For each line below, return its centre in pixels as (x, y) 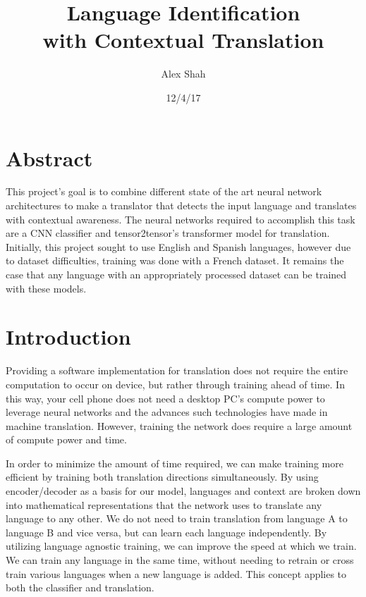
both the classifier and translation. (80, 587)
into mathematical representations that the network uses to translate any (164, 504)
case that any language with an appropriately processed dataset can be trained (176, 274)
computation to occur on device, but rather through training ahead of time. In (175, 384)
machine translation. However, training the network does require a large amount (179, 425)
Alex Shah (183, 74)
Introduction (68, 337)
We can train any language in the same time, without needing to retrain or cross (180, 560)
